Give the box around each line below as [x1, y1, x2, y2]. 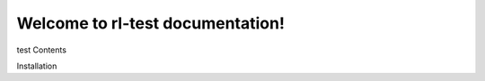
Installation [16, 61, 57, 71]
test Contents [16, 45, 67, 55]
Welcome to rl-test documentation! [16, 13, 285, 33]
